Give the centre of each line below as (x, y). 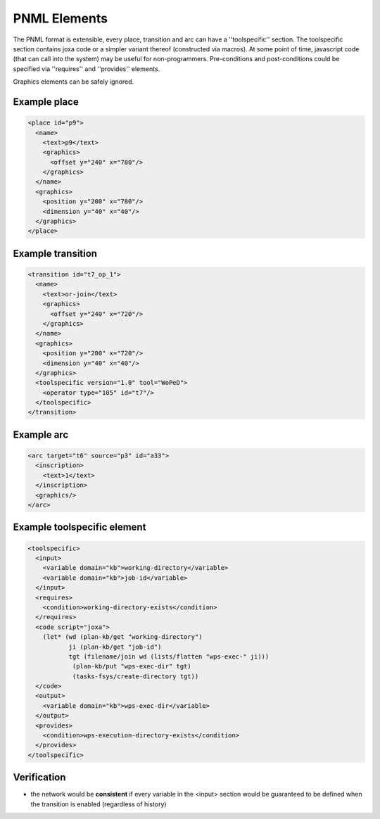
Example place (46, 102)
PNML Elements (61, 18)
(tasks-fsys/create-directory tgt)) (135, 676)
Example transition (55, 253)
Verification (39, 777)
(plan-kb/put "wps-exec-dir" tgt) (132, 666)
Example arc (41, 434)
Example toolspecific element (80, 527)
